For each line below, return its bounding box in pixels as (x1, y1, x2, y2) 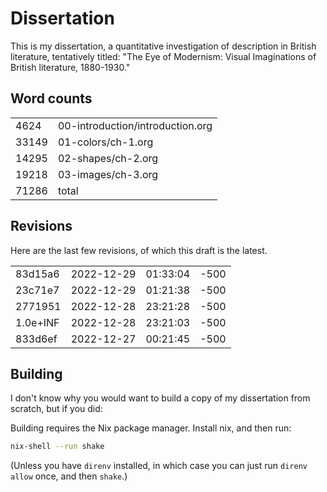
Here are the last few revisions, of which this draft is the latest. (10, 244, 268, 256)
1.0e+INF (15, 315, 60, 329)
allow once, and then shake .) (10, 470, 128, 482)
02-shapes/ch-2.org (57, 151, 159, 165)
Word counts (10, 90, 93, 107)
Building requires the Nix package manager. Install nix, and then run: (10, 422, 292, 434)
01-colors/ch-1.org (57, 135, 154, 149)
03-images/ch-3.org (57, 167, 159, 181)
